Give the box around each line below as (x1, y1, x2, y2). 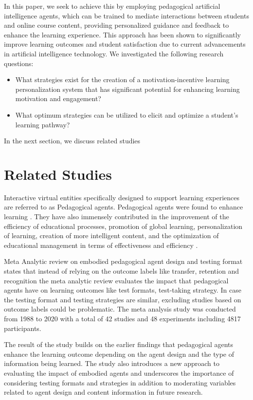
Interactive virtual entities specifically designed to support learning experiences (4, 192, 239, 202)
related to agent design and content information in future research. (4, 387, 203, 397)
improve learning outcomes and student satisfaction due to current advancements (4, 39, 246, 49)
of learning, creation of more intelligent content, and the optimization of (4, 230, 219, 241)
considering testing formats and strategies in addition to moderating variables (4, 377, 236, 387)
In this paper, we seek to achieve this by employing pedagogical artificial (4, 1, 220, 11)
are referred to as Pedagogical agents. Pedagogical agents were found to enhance (4, 202, 243, 212)
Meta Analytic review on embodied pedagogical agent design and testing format (4, 256, 243, 266)
